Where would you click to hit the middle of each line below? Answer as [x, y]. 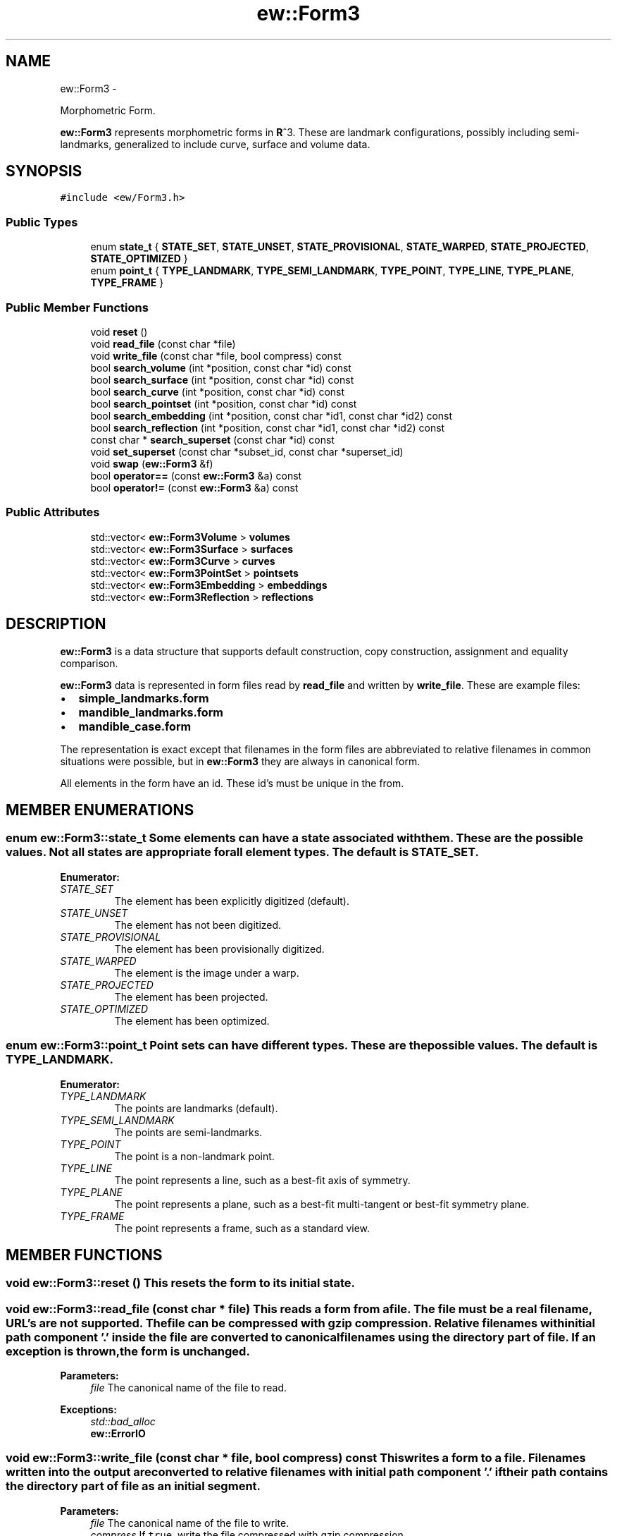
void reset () [119, 331]
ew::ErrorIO [118, 1434]
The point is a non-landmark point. [194, 1156]
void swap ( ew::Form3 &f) [152, 463]
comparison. [89, 663]
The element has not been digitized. [198, 925]
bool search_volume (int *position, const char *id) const [221, 367]
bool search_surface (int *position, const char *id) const [222, 379]
